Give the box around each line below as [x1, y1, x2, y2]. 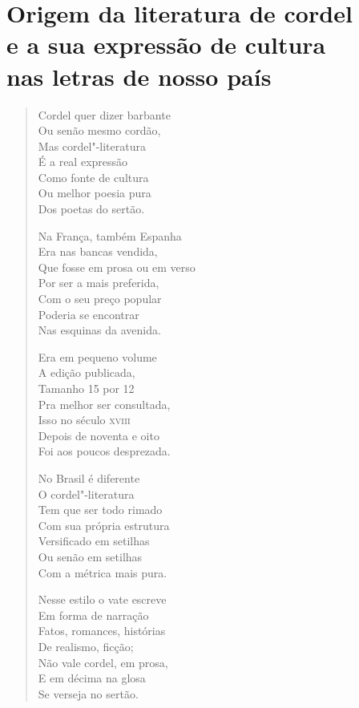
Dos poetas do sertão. [38, 200, 145, 217]
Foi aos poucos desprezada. [38, 443, 171, 459]
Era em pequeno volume [38, 348, 157, 365]
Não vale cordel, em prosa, [38, 653, 168, 670]
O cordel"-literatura [38, 485, 135, 502]
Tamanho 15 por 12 [38, 380, 135, 396]
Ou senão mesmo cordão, [38, 122, 161, 139]
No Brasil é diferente [38, 469, 140, 486]
